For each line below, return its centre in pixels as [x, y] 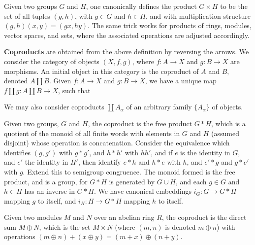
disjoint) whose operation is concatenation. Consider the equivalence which [117, 143]
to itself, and [57, 200]
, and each [191, 181]
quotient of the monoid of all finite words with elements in [92, 133]
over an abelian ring [124, 217]
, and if [162, 152]
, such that [74, 90]
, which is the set [65, 227]
